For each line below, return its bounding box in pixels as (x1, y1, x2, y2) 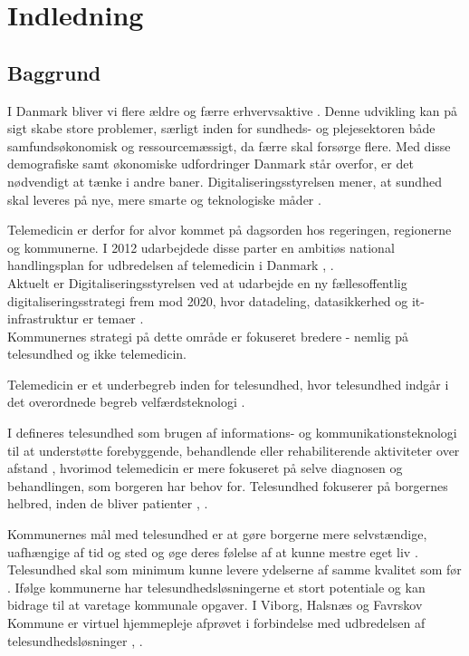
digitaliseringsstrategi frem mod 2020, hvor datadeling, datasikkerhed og (7, 291, 408, 310)
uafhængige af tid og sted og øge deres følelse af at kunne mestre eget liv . (7, 542, 418, 561)
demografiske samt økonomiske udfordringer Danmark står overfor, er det (7, 154, 414, 173)
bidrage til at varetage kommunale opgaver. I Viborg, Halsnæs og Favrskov (7, 595, 423, 614)
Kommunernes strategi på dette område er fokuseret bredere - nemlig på (7, 326, 409, 345)
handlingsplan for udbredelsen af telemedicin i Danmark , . (7, 256, 334, 275)
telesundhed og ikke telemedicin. (7, 344, 187, 363)
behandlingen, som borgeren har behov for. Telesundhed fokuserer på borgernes (7, 476, 448, 495)
